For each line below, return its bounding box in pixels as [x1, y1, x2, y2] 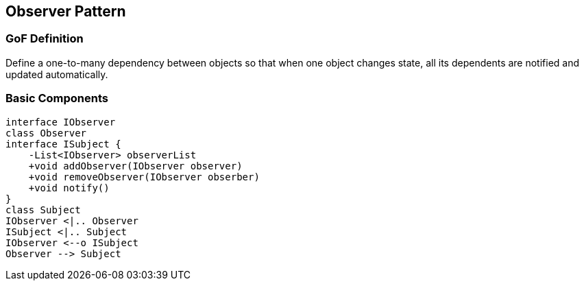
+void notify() [28, 182, 110, 193]
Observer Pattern [5, 3, 126, 20]
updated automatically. [5, 68, 108, 80]
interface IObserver [5, 116, 116, 128]
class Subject [5, 204, 81, 215]
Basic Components [5, 91, 108, 106]
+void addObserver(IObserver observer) [28, 160, 243, 171]
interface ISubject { [5, 138, 121, 150]
